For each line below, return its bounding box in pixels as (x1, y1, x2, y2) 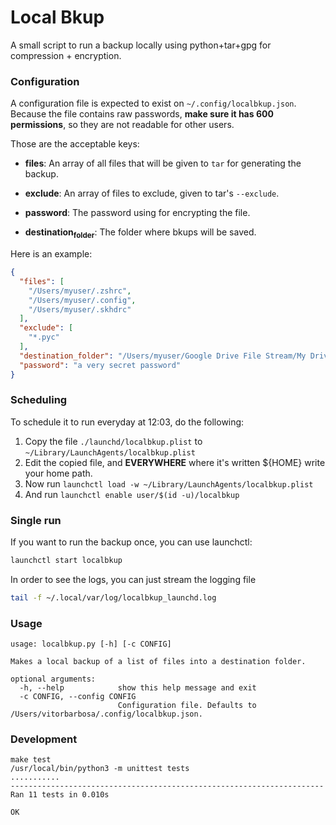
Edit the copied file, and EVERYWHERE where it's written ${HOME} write (24, 456, 326, 468)
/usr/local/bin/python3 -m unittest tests (10, 764, 190, 774)
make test (10, 755, 52, 765)
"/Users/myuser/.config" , (28, 295, 137, 305)
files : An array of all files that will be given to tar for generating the (24, 157, 302, 170)
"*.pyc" (28, 332, 60, 343)
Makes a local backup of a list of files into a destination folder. (10, 657, 307, 667)
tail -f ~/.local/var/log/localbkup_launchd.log (10, 593, 217, 603)
